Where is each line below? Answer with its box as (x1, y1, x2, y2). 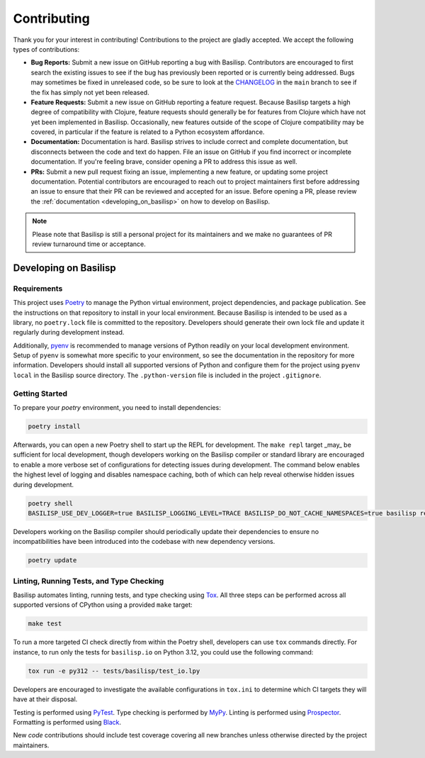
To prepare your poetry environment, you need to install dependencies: (13, 403, 221, 411)
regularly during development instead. (13, 328, 125, 337)
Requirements (13, 284, 63, 294)
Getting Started (13, 389, 67, 398)
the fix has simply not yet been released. (30, 88, 149, 96)
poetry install (28, 422, 81, 430)
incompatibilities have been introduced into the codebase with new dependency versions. (13, 537, 276, 546)
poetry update (28, 557, 77, 564)
